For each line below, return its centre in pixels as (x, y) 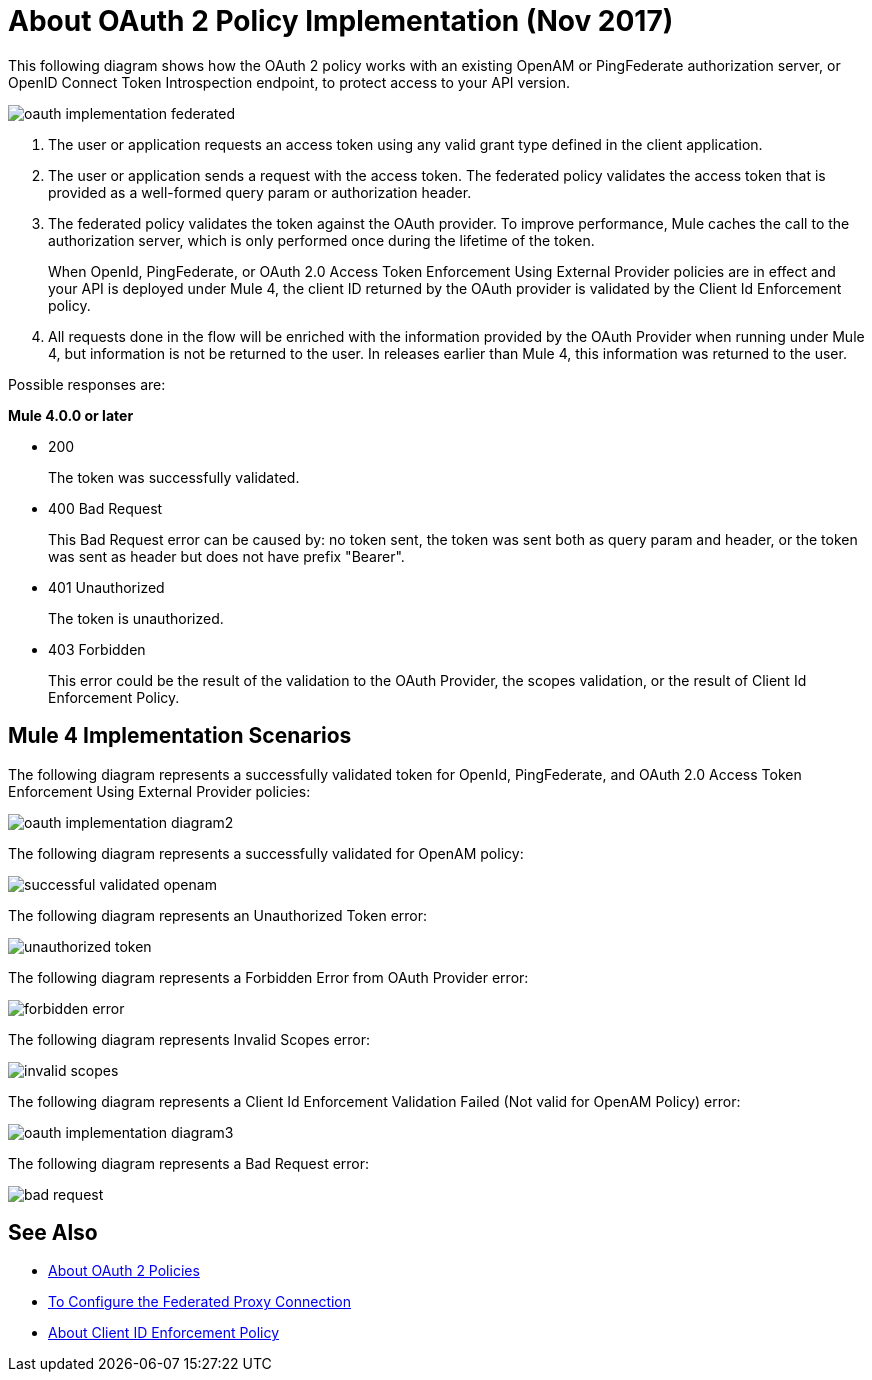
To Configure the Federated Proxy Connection (200, 1302)
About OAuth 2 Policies (124, 1271)
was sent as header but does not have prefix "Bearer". (226, 556)
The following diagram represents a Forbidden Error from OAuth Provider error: (268, 977)
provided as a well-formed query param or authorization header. (260, 192)
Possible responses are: (87, 384)
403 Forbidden (97, 649)
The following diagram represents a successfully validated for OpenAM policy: (266, 853)
